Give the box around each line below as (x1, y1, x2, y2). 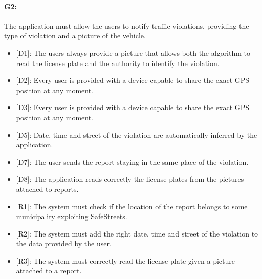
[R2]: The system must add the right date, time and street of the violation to (16, 228, 258, 239)
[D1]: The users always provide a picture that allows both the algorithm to (16, 47, 251, 58)
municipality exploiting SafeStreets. (16, 211, 127, 222)
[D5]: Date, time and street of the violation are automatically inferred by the (16, 129, 257, 140)
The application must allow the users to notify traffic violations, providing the (4, 20, 249, 31)
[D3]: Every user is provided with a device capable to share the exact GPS (16, 102, 250, 113)
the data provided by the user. (16, 238, 112, 249)
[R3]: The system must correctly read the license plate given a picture (16, 255, 235, 266)
